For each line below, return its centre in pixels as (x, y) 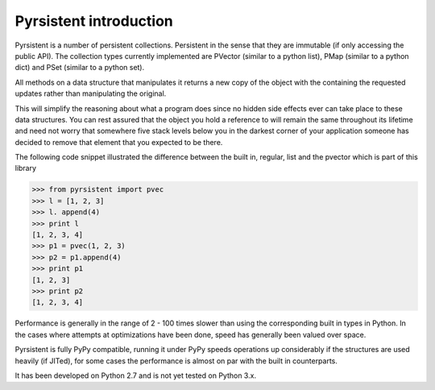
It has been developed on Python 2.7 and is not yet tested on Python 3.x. (136, 375)
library (25, 168)
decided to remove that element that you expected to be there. (119, 142)
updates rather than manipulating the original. (91, 93)
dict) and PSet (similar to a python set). (80, 68)
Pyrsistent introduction (94, 21)
